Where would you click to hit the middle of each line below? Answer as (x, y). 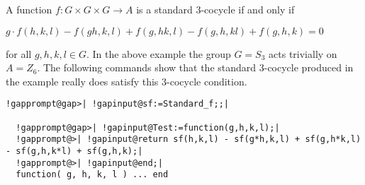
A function (29, 9)
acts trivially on (303, 53)
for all (19, 53)
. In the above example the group (158, 53)
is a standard (164, 9)
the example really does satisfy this (82, 81)
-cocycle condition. (207, 81)
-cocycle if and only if (248, 9)
